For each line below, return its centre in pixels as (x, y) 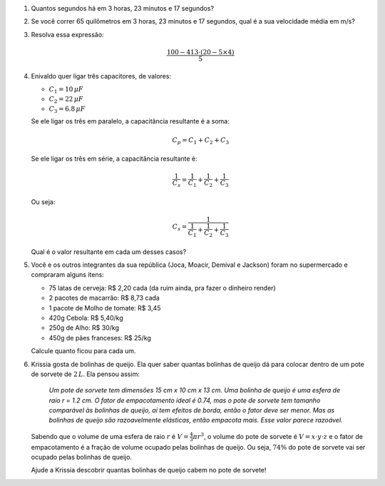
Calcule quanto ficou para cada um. (83, 351)
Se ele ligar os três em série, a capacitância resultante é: (114, 159)
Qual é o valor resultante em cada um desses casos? (109, 252)
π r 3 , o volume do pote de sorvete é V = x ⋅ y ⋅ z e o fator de (278, 436)
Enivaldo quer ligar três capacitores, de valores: (101, 76)
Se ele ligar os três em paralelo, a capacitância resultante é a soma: (130, 121)
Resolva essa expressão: (67, 34)
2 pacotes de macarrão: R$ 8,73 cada (104, 298)
